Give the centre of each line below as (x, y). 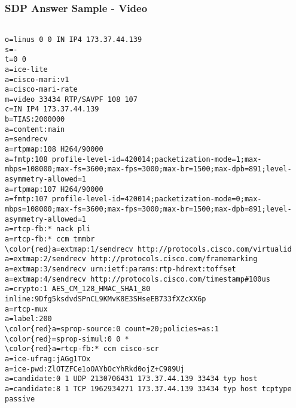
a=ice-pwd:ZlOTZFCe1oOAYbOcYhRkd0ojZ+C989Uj (95, 369)
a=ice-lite (26, 69)
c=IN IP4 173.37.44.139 (52, 109)
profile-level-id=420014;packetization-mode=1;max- (157, 159)
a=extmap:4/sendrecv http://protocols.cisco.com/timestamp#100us (138, 279)
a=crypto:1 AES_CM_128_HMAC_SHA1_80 (78, 289)
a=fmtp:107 (26, 199)
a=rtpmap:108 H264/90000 (54, 149)
